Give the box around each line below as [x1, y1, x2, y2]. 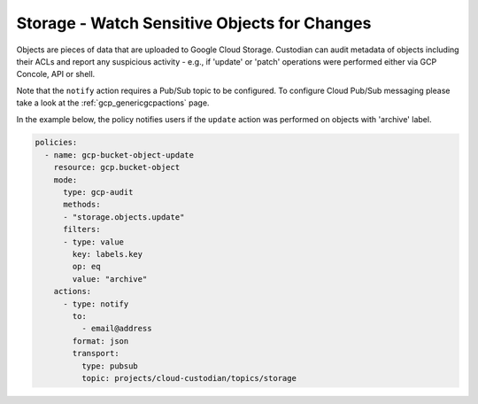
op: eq [72, 261, 101, 272]
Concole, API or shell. [16, 69, 96, 80]
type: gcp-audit [63, 187, 134, 198]
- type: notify [63, 299, 129, 309]
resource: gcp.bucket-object [53, 162, 181, 173]
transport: [72, 348, 119, 359]
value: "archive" [72, 274, 148, 284]
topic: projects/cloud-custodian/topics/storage [81, 373, 297, 383]
